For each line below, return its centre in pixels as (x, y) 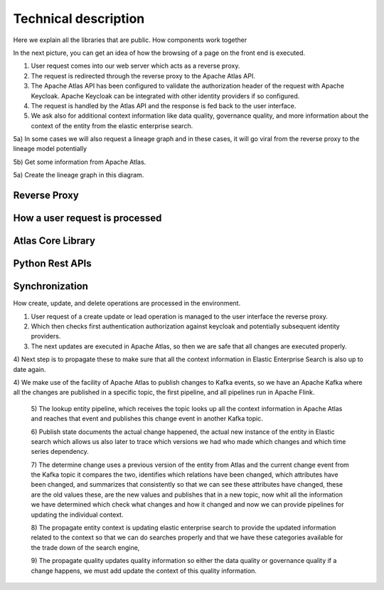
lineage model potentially (50, 149)
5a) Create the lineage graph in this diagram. (79, 175)
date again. (30, 369)
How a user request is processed (87, 218)
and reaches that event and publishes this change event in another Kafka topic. (147, 419)
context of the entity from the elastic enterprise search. (112, 125)
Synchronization (51, 286)
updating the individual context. (77, 514)
